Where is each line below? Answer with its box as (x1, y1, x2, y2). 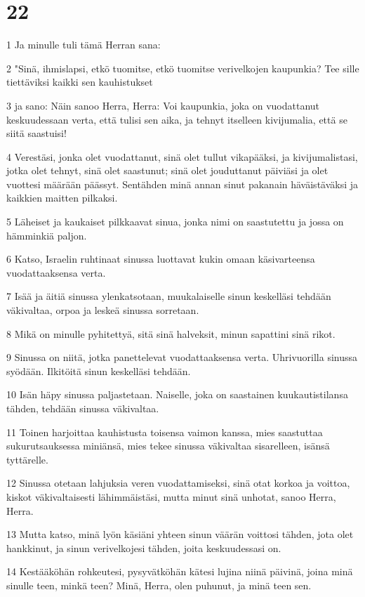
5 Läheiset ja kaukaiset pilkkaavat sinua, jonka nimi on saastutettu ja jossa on (6, 214, 344, 229)
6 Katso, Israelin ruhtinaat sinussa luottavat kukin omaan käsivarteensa (6, 251, 315, 266)
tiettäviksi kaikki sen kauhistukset (6, 74, 153, 89)
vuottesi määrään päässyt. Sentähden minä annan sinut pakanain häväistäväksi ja (6, 176, 359, 191)
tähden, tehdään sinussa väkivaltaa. (6, 401, 159, 415)
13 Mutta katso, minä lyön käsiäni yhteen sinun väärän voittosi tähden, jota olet (6, 527, 354, 542)
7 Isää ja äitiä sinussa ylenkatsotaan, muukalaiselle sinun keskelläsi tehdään (6, 289, 331, 303)
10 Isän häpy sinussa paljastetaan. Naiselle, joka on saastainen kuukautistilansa (6, 387, 348, 402)
